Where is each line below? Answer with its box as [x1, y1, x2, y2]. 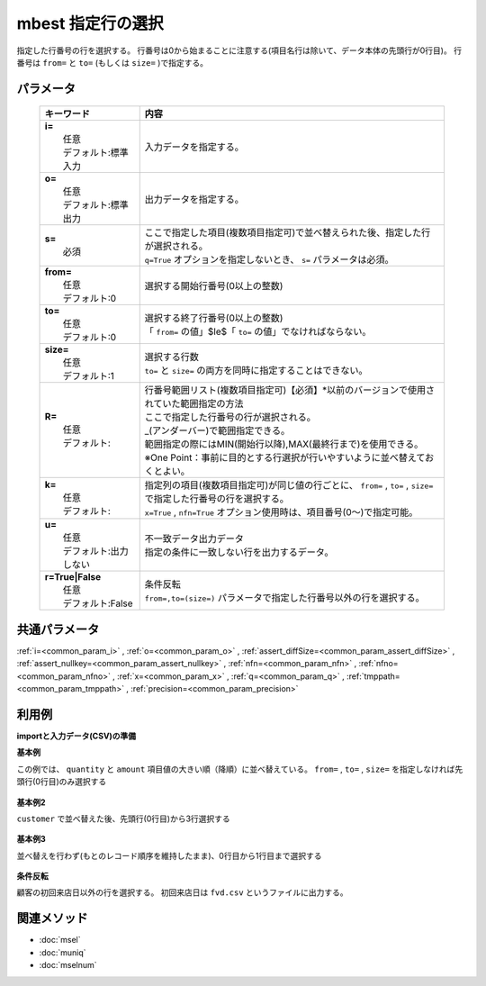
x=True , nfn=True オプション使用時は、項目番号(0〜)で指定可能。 [144, 506, 418, 519]
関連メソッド [16, 910, 88, 927]
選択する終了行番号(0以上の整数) [144, 312, 283, 324]
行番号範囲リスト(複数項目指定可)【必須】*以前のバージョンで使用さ [144, 384, 436, 396]
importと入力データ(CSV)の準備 [16, 730, 137, 741]
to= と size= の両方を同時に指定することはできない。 [144, 365, 368, 377]
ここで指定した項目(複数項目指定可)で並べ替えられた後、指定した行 [144, 226, 431, 239]
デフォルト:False [62, 597, 134, 610]
